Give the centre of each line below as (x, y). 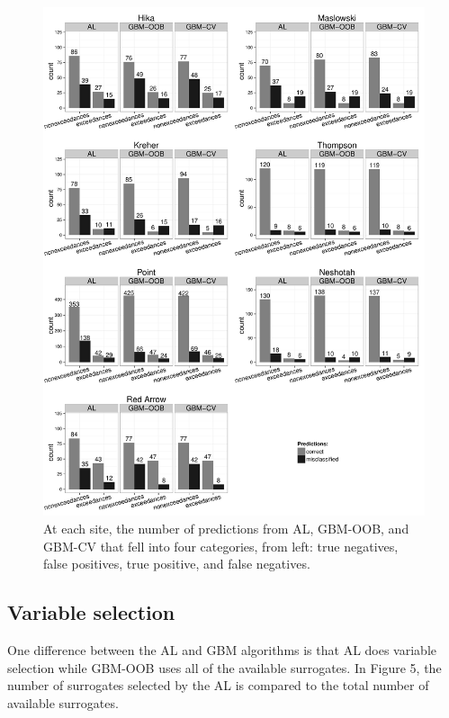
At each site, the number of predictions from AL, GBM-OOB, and (226, 528)
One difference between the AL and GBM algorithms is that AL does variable (222, 649)
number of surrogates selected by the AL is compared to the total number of (218, 685)
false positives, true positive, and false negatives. (177, 564)
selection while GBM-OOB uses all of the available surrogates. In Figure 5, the (224, 667)
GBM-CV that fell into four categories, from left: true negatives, (221, 546)
